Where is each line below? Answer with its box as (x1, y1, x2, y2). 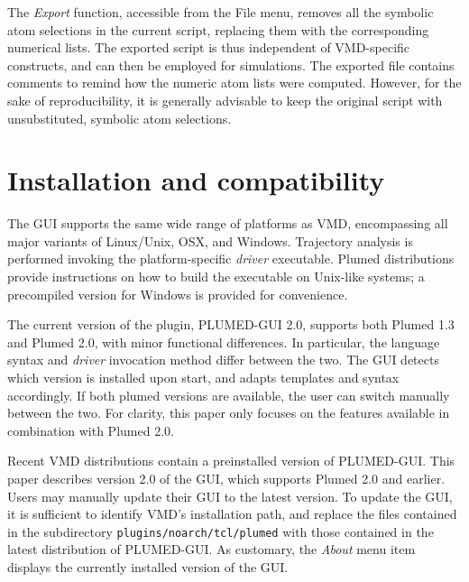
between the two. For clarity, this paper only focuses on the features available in (7, 403, 450, 422)
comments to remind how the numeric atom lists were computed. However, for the (7, 73, 462, 92)
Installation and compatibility (7, 162, 385, 199)
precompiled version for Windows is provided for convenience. (7, 284, 348, 303)
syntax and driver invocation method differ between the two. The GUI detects (7, 350, 439, 369)
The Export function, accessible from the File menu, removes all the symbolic (7, 3, 434, 21)
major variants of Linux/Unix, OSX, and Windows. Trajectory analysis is (7, 231, 413, 250)
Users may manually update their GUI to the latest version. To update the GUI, (7, 486, 453, 505)
